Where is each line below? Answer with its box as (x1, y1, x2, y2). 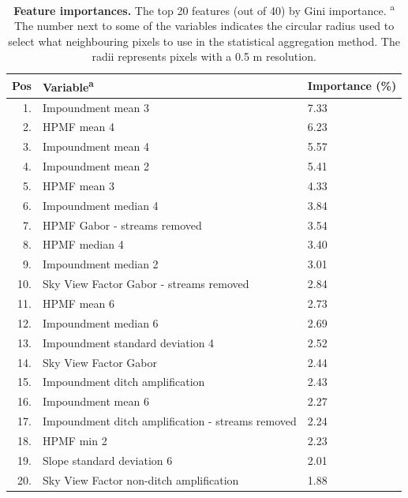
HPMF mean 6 (42, 294, 114, 311)
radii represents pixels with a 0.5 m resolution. (92, 48, 316, 65)
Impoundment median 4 (42, 197, 159, 213)
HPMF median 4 (42, 236, 124, 253)
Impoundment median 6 (42, 314, 159, 331)
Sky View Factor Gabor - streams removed (42, 275, 249, 292)
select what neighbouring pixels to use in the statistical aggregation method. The (8, 32, 400, 49)
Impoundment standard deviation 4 (42, 334, 215, 350)
